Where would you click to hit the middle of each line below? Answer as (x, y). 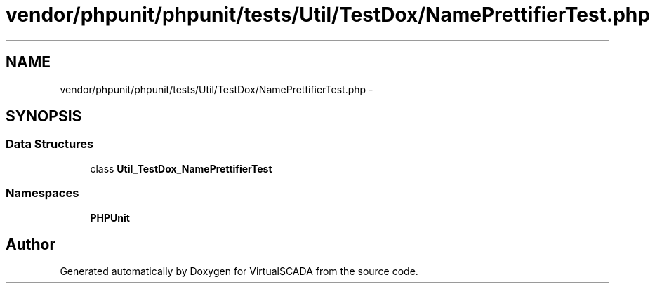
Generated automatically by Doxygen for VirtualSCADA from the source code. (239, 271)
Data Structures (50, 144)
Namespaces (42, 193)
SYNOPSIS (44, 116)
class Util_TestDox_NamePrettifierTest (181, 168)
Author (31, 244)
